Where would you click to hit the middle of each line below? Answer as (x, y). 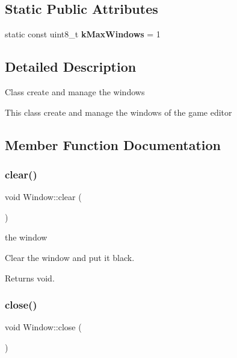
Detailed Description (71, 67)
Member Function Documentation (113, 144)
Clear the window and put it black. (70, 257)
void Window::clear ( (43, 197)
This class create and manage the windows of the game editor (118, 112)
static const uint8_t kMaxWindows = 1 (83, 34)
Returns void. (30, 278)
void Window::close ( (43, 327)
